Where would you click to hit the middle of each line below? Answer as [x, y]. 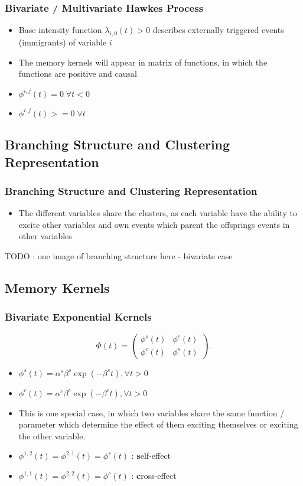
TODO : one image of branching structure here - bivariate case [119, 255]
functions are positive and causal [78, 74]
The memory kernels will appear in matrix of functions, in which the [143, 62]
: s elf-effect [151, 456]
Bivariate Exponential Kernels [78, 317]
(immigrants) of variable [63, 42]
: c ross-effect [154, 476]
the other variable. [52, 436]
